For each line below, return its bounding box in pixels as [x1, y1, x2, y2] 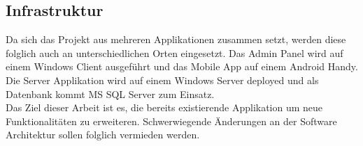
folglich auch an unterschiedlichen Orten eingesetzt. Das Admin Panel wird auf [6, 45, 343, 60]
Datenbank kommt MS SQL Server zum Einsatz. [6, 86, 215, 101]
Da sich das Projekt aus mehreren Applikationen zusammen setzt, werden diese [6, 32, 346, 47]
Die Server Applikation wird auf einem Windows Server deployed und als [6, 72, 319, 87]
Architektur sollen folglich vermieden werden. [6, 127, 200, 142]
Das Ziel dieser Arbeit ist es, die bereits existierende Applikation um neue [6, 100, 323, 115]
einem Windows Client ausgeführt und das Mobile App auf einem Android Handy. [6, 59, 358, 74]
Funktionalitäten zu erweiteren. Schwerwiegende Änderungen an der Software [6, 113, 337, 128]
